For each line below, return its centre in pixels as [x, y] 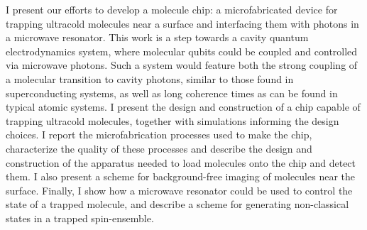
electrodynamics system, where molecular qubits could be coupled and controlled [182, 51]
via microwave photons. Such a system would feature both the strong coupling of [182, 65]
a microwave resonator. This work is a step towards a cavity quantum [157, 37]
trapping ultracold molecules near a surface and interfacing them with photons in [182, 23]
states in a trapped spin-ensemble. [80, 218]
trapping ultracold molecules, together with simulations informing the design [172, 120]
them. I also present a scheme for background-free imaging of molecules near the [180, 176]
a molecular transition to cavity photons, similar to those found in [150, 78]
